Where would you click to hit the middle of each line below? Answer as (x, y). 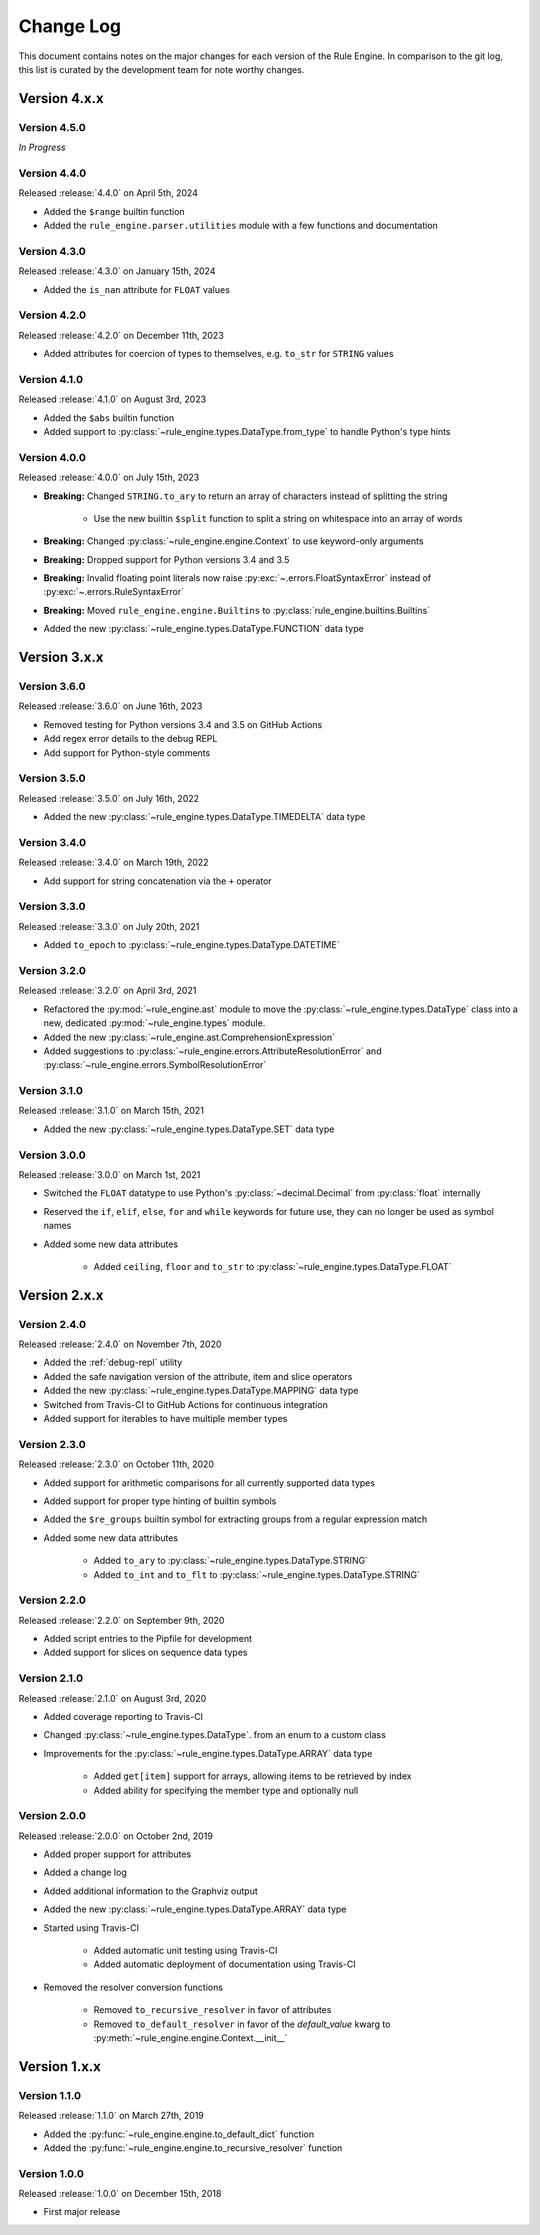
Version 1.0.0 (51, 2173)
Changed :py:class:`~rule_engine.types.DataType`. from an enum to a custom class (215, 1735)
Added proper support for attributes (117, 1854)
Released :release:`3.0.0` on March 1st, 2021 (109, 1174)
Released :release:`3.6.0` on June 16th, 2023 (110, 706)
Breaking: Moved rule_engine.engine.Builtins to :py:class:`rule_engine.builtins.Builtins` (236, 610)
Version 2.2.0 (52, 1600)
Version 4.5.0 (52, 127)
